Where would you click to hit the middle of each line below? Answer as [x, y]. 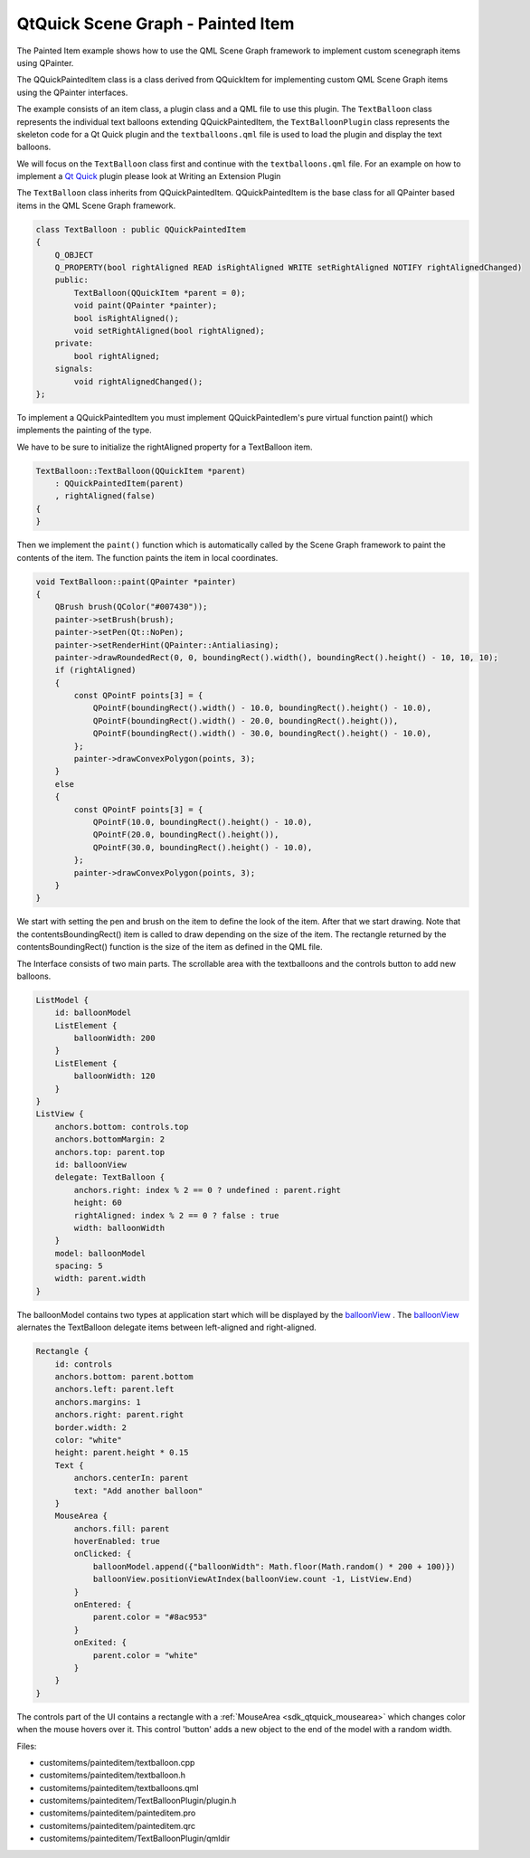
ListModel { [62, 1000]
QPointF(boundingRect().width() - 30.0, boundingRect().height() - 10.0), [262, 734]
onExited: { [100, 1643]
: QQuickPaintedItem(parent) [119, 483]
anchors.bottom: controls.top [122, 1127]
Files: [27, 1746]
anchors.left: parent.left [115, 1389]
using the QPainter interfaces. [72, 92]
